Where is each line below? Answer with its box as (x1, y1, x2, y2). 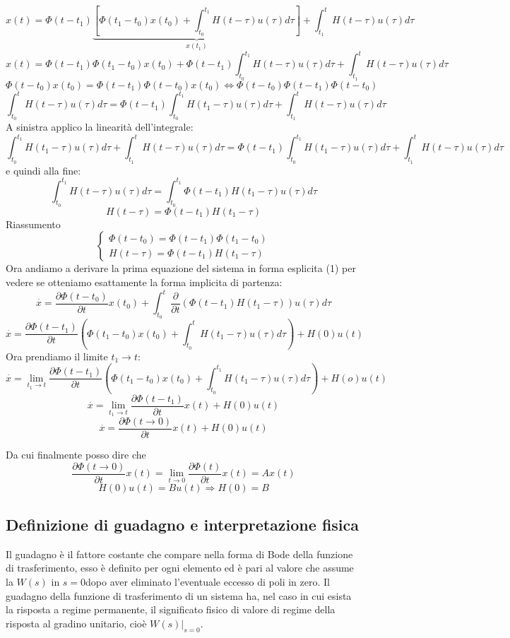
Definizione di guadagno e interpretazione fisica (6, 514, 360, 536)
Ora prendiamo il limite (6, 348, 108, 363)
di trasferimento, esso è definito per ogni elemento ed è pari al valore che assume (6, 560, 354, 575)
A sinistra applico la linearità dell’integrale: (6, 119, 194, 134)
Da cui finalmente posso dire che (6, 447, 146, 462)
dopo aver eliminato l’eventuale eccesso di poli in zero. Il (85, 574, 330, 589)
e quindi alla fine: (6, 163, 81, 177)
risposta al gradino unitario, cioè (6, 615, 147, 630)
